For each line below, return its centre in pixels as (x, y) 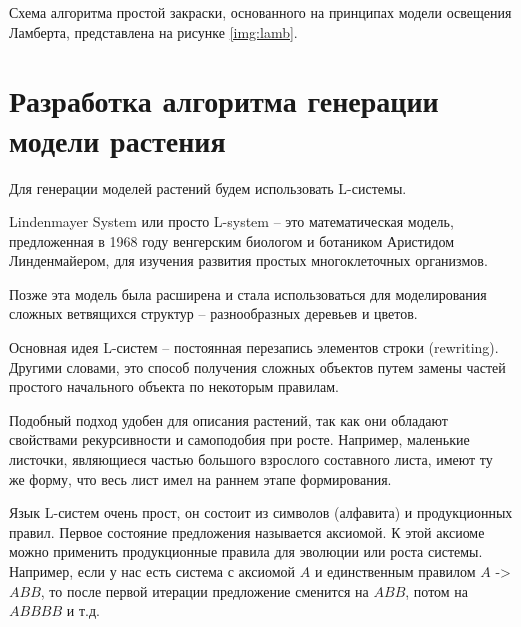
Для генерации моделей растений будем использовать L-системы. (208, 187)
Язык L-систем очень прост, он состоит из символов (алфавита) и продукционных (261, 512)
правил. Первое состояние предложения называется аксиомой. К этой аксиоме (247, 531)
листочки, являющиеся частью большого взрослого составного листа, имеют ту (251, 459)
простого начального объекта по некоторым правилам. (174, 386)
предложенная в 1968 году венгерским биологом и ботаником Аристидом (232, 240)
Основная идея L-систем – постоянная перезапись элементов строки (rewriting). (254, 347)
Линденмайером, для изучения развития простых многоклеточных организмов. (248, 260)
